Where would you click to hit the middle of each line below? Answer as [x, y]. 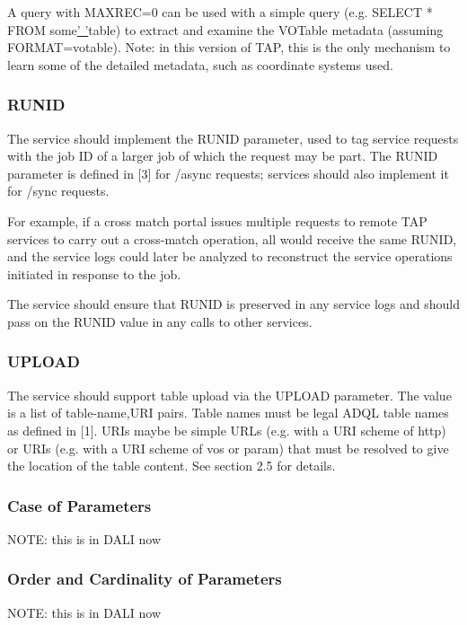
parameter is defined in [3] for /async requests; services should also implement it [228, 173]
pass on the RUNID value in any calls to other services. [160, 321]
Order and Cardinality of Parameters [145, 579]
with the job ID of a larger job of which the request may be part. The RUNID [223, 156]
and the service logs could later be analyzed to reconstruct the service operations [230, 256]
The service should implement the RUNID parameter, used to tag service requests [233, 138]
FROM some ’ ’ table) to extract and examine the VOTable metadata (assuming [225, 29]
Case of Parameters [79, 505]
